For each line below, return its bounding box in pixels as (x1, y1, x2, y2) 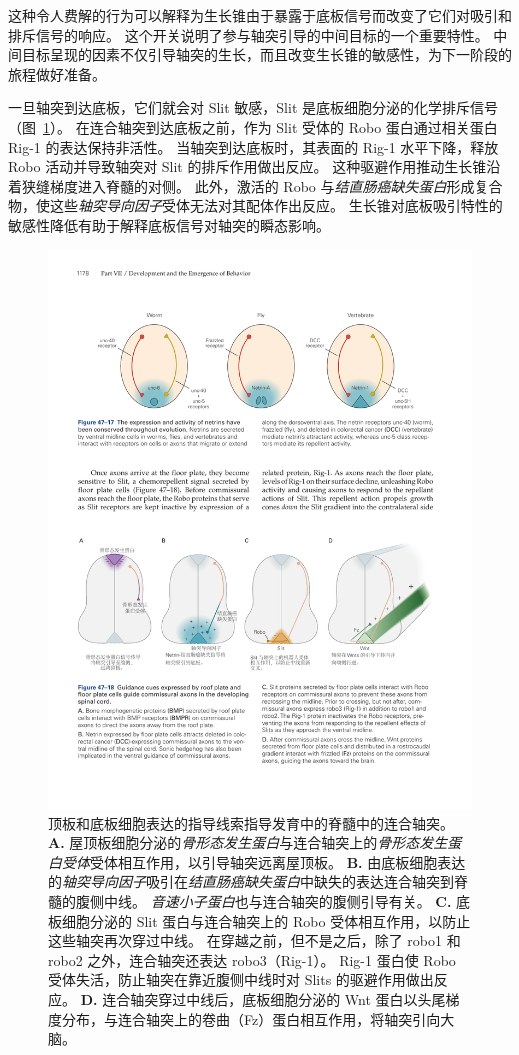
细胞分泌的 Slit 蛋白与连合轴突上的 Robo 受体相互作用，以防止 (61, 910, 471, 931)
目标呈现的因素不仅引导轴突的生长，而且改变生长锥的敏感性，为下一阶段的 (21, 44, 512, 65)
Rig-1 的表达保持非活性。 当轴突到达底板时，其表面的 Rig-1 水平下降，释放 (8, 136, 499, 157)
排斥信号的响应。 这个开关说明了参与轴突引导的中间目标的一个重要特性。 (8, 24, 489, 45)
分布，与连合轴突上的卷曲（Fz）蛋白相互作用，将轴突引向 (61, 1008, 441, 1029)
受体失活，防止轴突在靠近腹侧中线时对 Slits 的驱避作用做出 (48, 969, 434, 990)
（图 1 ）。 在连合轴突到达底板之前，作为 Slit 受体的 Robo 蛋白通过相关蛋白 (8, 116, 498, 137)
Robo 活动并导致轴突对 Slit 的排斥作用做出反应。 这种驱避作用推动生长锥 (8, 156, 487, 177)
